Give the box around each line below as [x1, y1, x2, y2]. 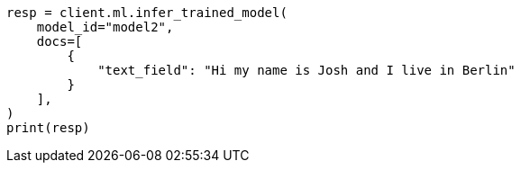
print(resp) [6, 121, 90, 135]
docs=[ [36, 34, 83, 49]
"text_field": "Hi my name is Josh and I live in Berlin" [97, 63, 516, 77]
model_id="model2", [36, 20, 174, 34]
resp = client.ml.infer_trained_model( [6, 5, 288, 20]
